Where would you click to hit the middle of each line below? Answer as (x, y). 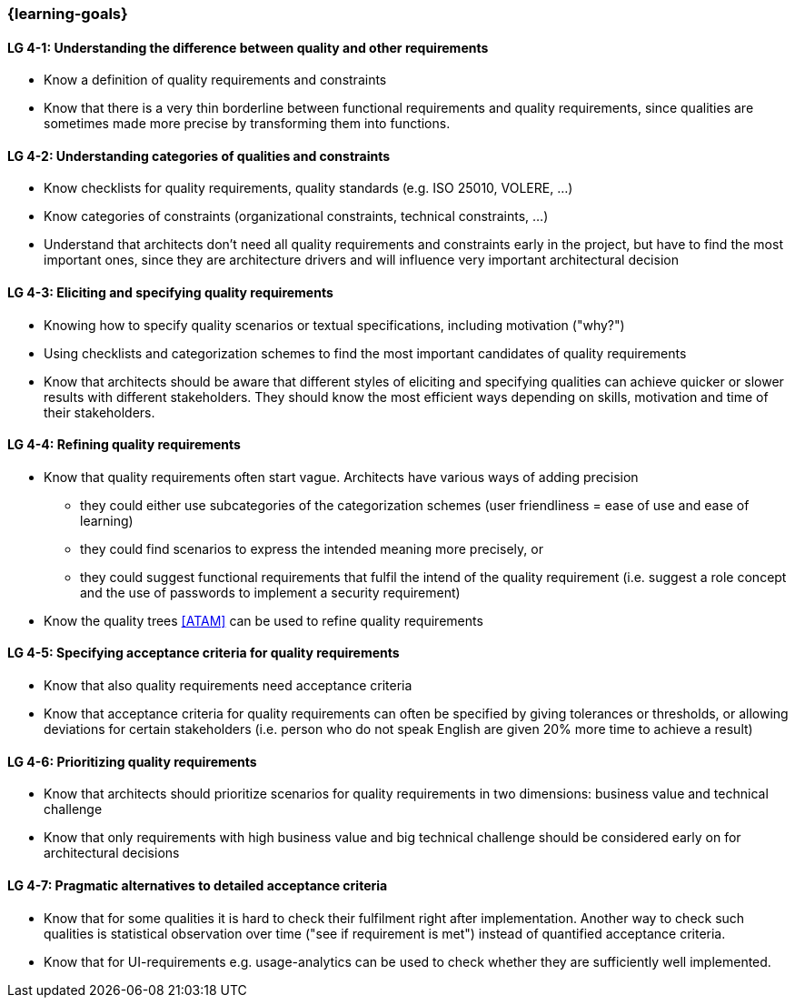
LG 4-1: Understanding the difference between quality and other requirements (248, 47)
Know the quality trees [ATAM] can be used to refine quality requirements (263, 620)
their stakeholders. (99, 412)
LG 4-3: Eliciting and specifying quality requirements (170, 293)
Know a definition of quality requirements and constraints (215, 80)
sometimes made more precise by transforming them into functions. (247, 124)
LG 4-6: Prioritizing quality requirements (132, 761)
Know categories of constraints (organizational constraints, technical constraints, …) (296, 216)
